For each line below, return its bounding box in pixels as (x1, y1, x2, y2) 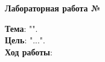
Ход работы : (5, 45, 52, 58)
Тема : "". (5, 22, 38, 34)
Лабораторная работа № (5, 2, 101, 14)
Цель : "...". (5, 34, 45, 46)
